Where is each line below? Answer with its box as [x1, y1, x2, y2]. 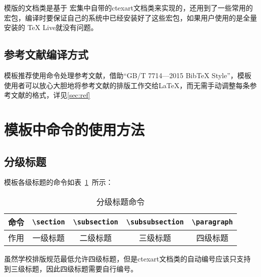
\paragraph [192, 217, 233, 226]
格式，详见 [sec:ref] [32, 90, 90, 100]
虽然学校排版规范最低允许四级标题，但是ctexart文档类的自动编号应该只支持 [4, 253, 251, 263]
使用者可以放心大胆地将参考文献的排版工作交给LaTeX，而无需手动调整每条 [4, 80, 250, 90]
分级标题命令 [96, 195, 145, 207]
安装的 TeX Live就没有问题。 [4, 22, 98, 33]
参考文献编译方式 [4, 47, 88, 62]
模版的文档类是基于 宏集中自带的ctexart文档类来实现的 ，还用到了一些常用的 [4, 3, 253, 13]
